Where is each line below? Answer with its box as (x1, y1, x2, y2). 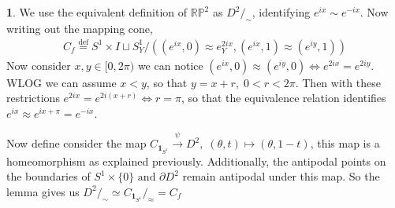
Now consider (6, 57, 71, 73)
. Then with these (295, 74, 381, 90)
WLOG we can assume (6, 74, 117, 90)
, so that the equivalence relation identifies (181, 89, 386, 106)
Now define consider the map (6, 135, 147, 151)
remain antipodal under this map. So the (182, 168, 380, 184)
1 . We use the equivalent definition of (6, 4, 188, 20)
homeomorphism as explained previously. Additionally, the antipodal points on (6, 152, 386, 169)
